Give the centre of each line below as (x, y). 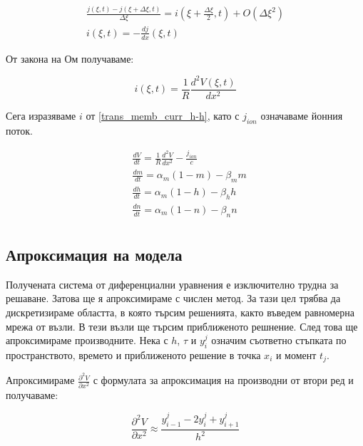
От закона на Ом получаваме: (70, 58)
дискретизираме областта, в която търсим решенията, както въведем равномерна (180, 312)
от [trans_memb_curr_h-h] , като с (163, 115)
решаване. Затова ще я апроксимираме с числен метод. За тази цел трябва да (173, 298)
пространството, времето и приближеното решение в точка (133, 355)
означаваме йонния (302, 115)
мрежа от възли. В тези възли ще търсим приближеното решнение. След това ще (182, 326)
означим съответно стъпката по (279, 340)
